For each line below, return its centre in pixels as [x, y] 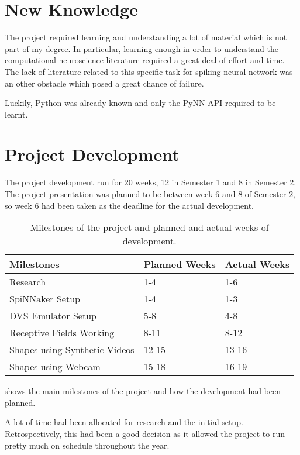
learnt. [16, 114]
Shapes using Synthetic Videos [72, 350]
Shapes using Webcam [55, 367]
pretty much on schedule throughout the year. [87, 445]
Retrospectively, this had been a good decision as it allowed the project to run [145, 433]
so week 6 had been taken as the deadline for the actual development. [129, 205]
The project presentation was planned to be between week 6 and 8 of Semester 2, [150, 194]
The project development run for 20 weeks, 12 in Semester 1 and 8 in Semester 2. [151, 182]
